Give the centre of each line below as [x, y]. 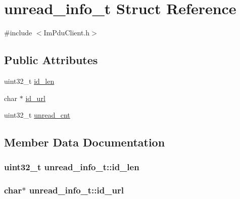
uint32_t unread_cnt [37, 115]
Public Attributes [51, 60]
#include [18, 33]
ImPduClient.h [67, 33]
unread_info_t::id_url [76, 190]
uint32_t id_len [29, 81]
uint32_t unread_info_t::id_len [72, 167]
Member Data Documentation [85, 142]
